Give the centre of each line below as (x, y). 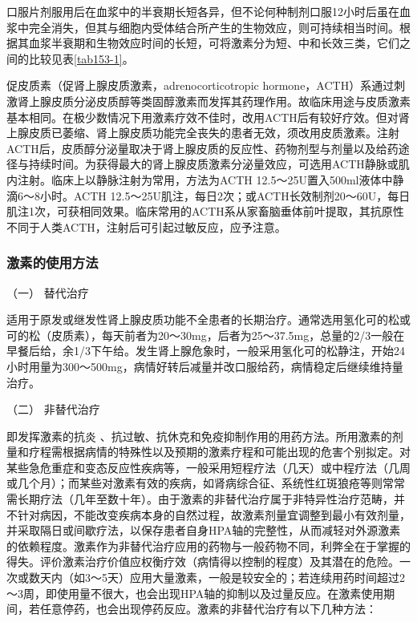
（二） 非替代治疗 (53, 409)
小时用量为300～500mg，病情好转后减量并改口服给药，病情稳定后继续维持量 (205, 366)
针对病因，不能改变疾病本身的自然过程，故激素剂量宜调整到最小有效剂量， (214, 514)
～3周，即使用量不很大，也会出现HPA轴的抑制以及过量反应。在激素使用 (195, 593)
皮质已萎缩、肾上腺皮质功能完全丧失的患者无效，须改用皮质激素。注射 (214, 133)
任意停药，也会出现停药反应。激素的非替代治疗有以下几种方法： (208, 609)
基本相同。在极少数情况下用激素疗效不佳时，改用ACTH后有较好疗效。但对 (202, 117)
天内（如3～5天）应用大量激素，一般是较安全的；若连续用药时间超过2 (222, 578)
